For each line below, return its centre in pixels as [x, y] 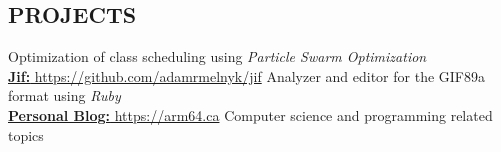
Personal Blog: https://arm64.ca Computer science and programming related [250, 114]
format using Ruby [64, 95]
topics [26, 134]
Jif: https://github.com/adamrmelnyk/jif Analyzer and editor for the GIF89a [246, 75]
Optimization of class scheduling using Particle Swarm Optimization [217, 56]
